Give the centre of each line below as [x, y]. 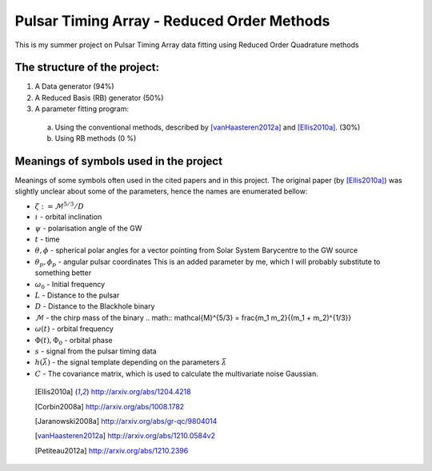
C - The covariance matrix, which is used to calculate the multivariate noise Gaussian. [177, 373]
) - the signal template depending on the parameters [133, 362]
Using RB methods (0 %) [96, 138]
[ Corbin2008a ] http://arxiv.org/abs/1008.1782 [110, 406]
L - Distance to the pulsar [77, 295]
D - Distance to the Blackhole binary [95, 306]
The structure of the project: [87, 68]
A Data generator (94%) [75, 86]
